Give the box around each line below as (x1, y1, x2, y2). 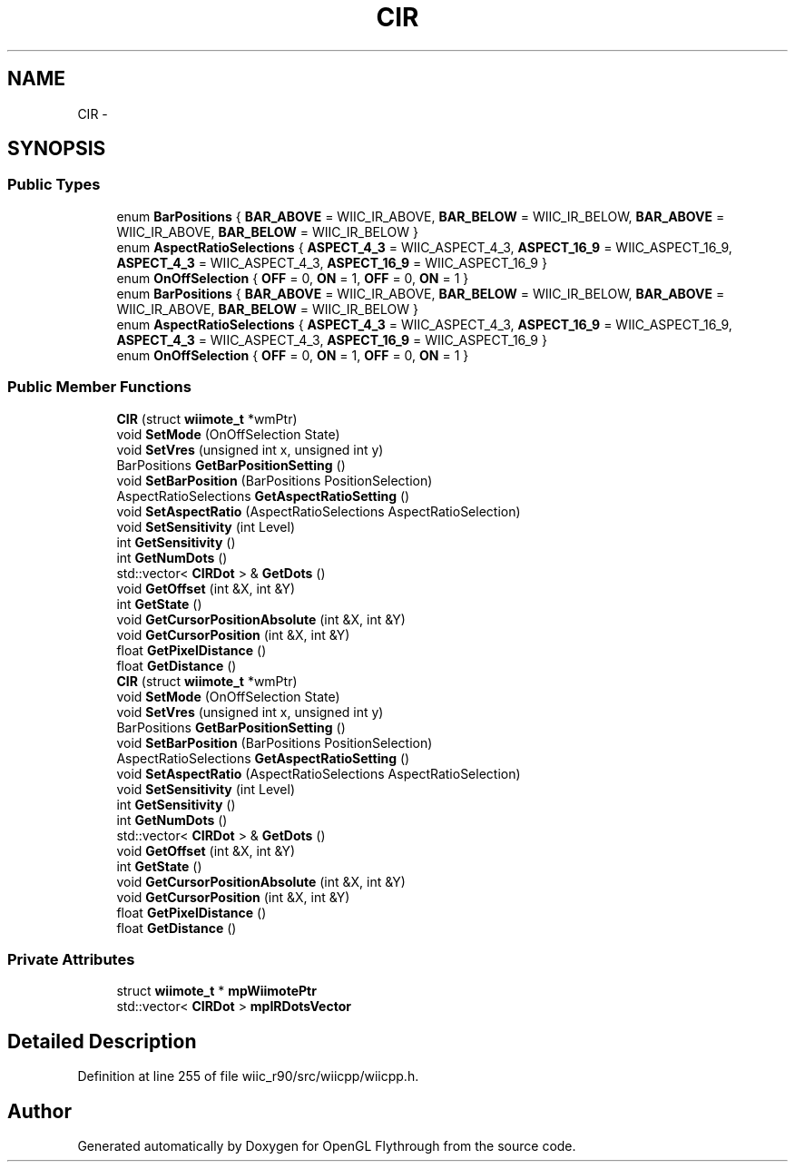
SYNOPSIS (7, 137, 106, 161)
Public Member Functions (7, 378, 191, 397)
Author (7, 1099, 72, 1123)
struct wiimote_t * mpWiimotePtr (116, 983, 317, 999)
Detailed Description (7, 1029, 197, 1053)
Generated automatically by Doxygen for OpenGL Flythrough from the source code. (77, 1138, 576, 1154)
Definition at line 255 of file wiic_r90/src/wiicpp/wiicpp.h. (77, 1068, 419, 1085)
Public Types (7, 175, 101, 194)
